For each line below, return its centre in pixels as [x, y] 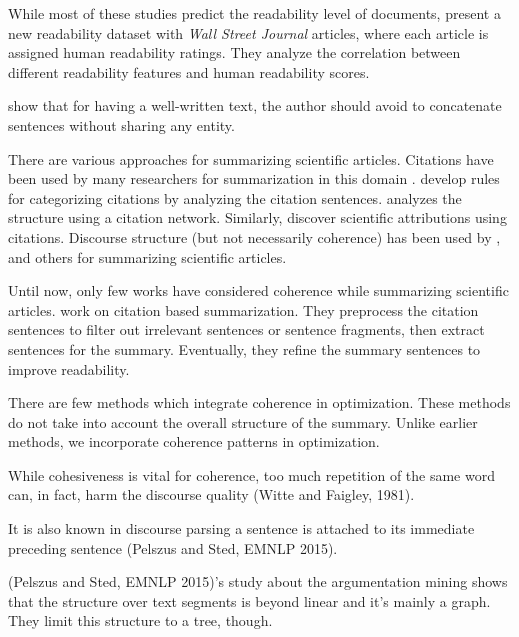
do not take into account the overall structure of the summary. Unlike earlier [243, 421]
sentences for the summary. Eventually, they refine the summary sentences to [244, 348]
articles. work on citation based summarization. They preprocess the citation [243, 309]
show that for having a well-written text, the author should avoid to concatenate [255, 105]
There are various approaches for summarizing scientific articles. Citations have [251, 158]
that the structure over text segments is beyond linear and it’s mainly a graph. [249, 600]
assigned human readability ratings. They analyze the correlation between [234, 52]
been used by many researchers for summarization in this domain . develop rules [254, 178]
